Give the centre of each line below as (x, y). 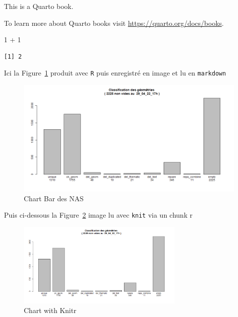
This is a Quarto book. (39, 6)
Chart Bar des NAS (54, 198)
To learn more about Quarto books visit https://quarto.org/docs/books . (114, 23)
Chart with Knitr (50, 310)
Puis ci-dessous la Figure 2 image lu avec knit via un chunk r (98, 215)
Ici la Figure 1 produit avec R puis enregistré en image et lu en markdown (115, 73)
